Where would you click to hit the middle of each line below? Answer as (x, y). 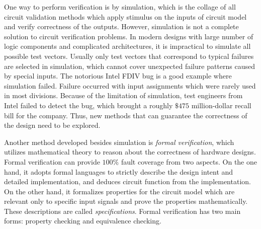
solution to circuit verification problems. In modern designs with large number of (129, 36)
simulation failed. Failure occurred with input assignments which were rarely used (130, 85)
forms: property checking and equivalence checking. (83, 221)
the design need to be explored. (52, 125)
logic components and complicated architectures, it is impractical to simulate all (127, 46)
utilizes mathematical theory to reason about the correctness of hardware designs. (130, 152)
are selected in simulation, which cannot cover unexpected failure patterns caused (129, 66)
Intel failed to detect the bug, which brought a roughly (89, 105)
